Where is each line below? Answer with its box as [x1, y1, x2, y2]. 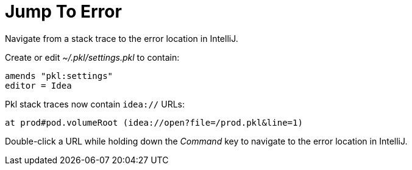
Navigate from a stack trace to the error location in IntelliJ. [5, 33, 238, 44]
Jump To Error [5, 1, 122, 22]
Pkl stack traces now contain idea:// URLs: [5, 98, 185, 109]
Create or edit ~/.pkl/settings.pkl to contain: [5, 52, 180, 63]
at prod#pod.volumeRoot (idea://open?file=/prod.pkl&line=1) [5, 117, 303, 127]
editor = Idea [5, 80, 72, 90]
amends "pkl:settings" [5, 70, 113, 81]
